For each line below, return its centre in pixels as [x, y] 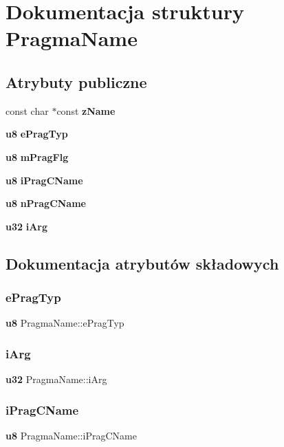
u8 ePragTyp [37, 134]
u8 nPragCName [46, 203]
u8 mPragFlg [37, 156]
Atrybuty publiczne [76, 81]
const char [27, 110]
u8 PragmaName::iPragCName [71, 435]
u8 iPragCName [44, 180]
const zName [86, 110]
